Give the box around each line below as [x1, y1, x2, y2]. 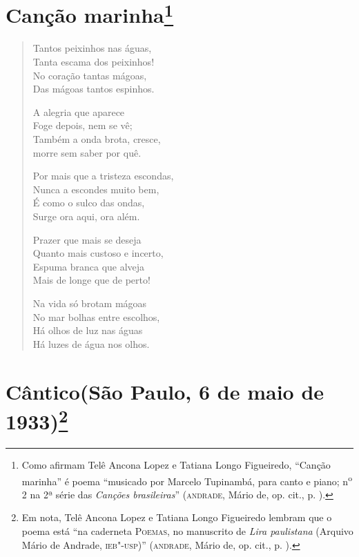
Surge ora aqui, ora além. [32, 208, 140, 223]
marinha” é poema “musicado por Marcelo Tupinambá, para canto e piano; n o [21, 471, 352, 488]
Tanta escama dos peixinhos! [32, 55, 155, 69]
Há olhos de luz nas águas [32, 323, 143, 338]
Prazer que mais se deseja [32, 232, 142, 246]
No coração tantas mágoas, [32, 68, 147, 82]
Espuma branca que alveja [32, 259, 145, 273]
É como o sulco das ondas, [32, 195, 145, 210]
